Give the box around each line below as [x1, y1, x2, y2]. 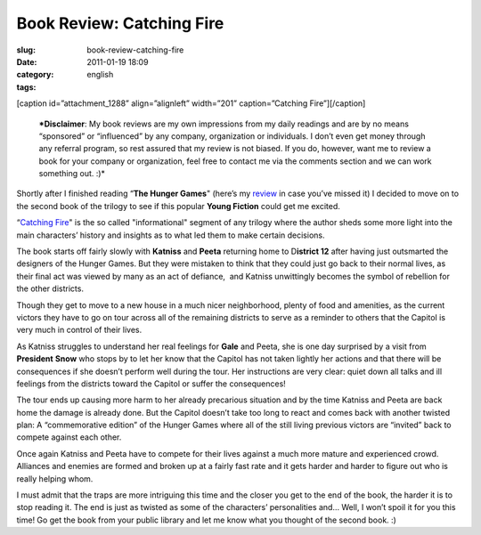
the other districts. [16, 283, 85, 294]
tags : [16, 81, 37, 93]
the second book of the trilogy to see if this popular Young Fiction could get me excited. [16, 200, 340, 211]
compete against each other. [16, 432, 122, 442]
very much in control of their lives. [16, 325, 143, 336]
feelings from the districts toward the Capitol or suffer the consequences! [16, 378, 287, 389]
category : [16, 69, 54, 80]
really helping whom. [16, 473, 94, 484]
